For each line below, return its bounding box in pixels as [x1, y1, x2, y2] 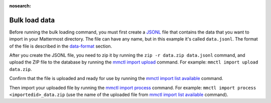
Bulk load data [9, 15, 55, 24]
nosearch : [9, 3, 31, 8]
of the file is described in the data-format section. [9, 43, 112, 49]
